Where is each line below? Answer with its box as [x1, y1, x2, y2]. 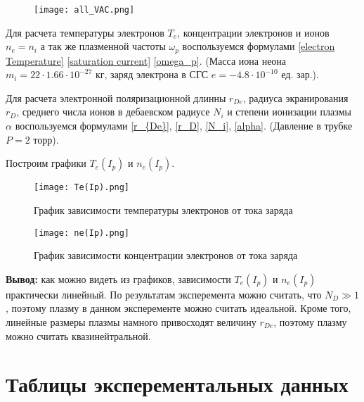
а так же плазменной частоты [40, 39, 166, 54]
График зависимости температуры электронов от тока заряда [34, 202, 293, 217]
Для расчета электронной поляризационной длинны [6, 90, 226, 105]
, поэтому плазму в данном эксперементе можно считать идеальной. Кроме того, [6, 301, 351, 315]
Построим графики [6, 156, 86, 170]
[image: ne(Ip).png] [34, 227, 130, 238]
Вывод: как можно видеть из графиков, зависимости [6, 271, 231, 286]
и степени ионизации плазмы [227, 104, 351, 119]
